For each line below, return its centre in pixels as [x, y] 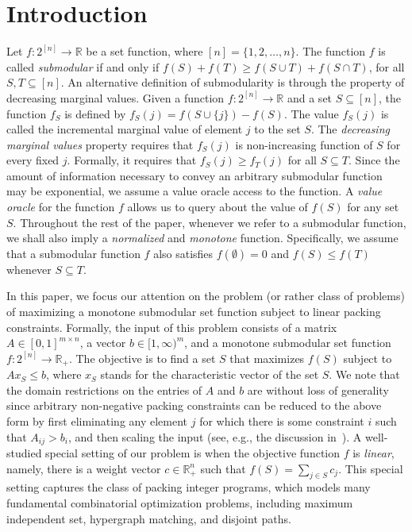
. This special [371, 468]
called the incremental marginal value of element [125, 129]
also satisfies [183, 253]
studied [24, 453]
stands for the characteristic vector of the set [210, 374]
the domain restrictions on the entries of [104, 389]
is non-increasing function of [304, 144]
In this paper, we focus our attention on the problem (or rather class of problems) [206, 296]
